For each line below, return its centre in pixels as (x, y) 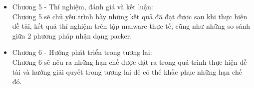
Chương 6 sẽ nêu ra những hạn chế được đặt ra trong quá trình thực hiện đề (129, 62)
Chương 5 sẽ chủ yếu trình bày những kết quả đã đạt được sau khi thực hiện (130, 16)
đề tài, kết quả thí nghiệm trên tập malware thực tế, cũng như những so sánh (131, 26)
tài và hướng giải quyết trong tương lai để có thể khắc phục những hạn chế (127, 71)
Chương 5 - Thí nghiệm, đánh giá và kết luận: (83, 6)
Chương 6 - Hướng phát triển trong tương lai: (82, 52)
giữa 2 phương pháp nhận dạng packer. (72, 35)
